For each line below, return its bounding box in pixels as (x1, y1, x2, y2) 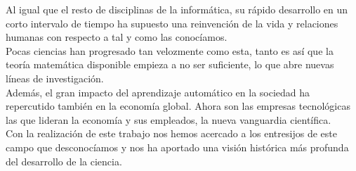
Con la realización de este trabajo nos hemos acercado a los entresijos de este (6, 126, 337, 141)
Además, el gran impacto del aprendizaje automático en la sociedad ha (6, 84, 310, 99)
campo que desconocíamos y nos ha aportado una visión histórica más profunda (6, 139, 349, 154)
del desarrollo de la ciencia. (6, 153, 122, 168)
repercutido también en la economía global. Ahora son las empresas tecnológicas (6, 99, 350, 113)
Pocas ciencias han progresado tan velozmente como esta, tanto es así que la (6, 43, 334, 58)
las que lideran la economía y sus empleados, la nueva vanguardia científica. (6, 112, 331, 127)
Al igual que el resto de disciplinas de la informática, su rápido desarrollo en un (6, 2, 348, 16)
